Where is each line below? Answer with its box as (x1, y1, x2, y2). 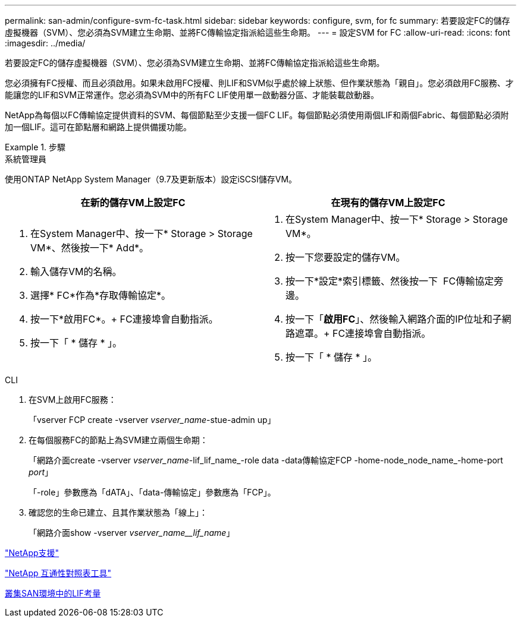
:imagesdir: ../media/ (5, 38, 86, 48)
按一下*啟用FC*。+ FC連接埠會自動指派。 (30, 313, 218, 325)
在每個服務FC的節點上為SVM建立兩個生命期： (29, 435, 208, 445)
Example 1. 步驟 (5, 142, 65, 152)
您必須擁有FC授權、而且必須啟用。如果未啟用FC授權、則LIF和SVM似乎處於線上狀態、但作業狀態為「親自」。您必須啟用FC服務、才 (5, 78, 514, 88)
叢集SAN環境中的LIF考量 (5, 588, 101, 598)
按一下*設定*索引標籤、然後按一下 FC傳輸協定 (285, 275, 494, 287)
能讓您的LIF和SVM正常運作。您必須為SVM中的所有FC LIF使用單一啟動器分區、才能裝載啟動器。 (5, 90, 379, 100)
